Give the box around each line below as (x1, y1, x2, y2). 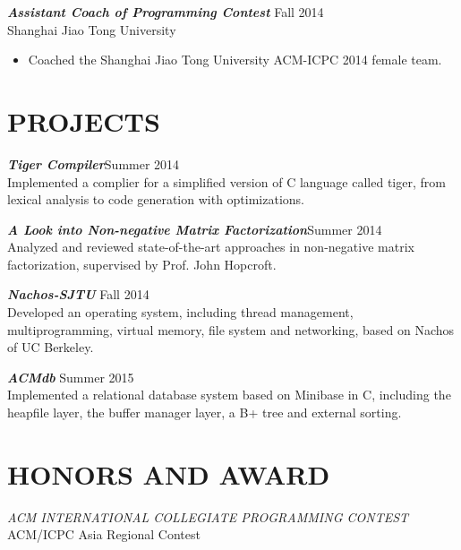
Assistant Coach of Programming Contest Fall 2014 (7, 3, 324, 21)
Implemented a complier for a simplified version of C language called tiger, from (7, 172, 446, 191)
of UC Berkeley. (7, 338, 94, 357)
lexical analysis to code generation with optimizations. (7, 190, 304, 209)
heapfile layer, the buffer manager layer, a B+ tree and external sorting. (7, 403, 402, 422)
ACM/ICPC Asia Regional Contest (7, 525, 201, 544)
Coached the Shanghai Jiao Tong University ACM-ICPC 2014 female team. (28, 50, 442, 69)
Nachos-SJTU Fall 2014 (7, 285, 149, 304)
